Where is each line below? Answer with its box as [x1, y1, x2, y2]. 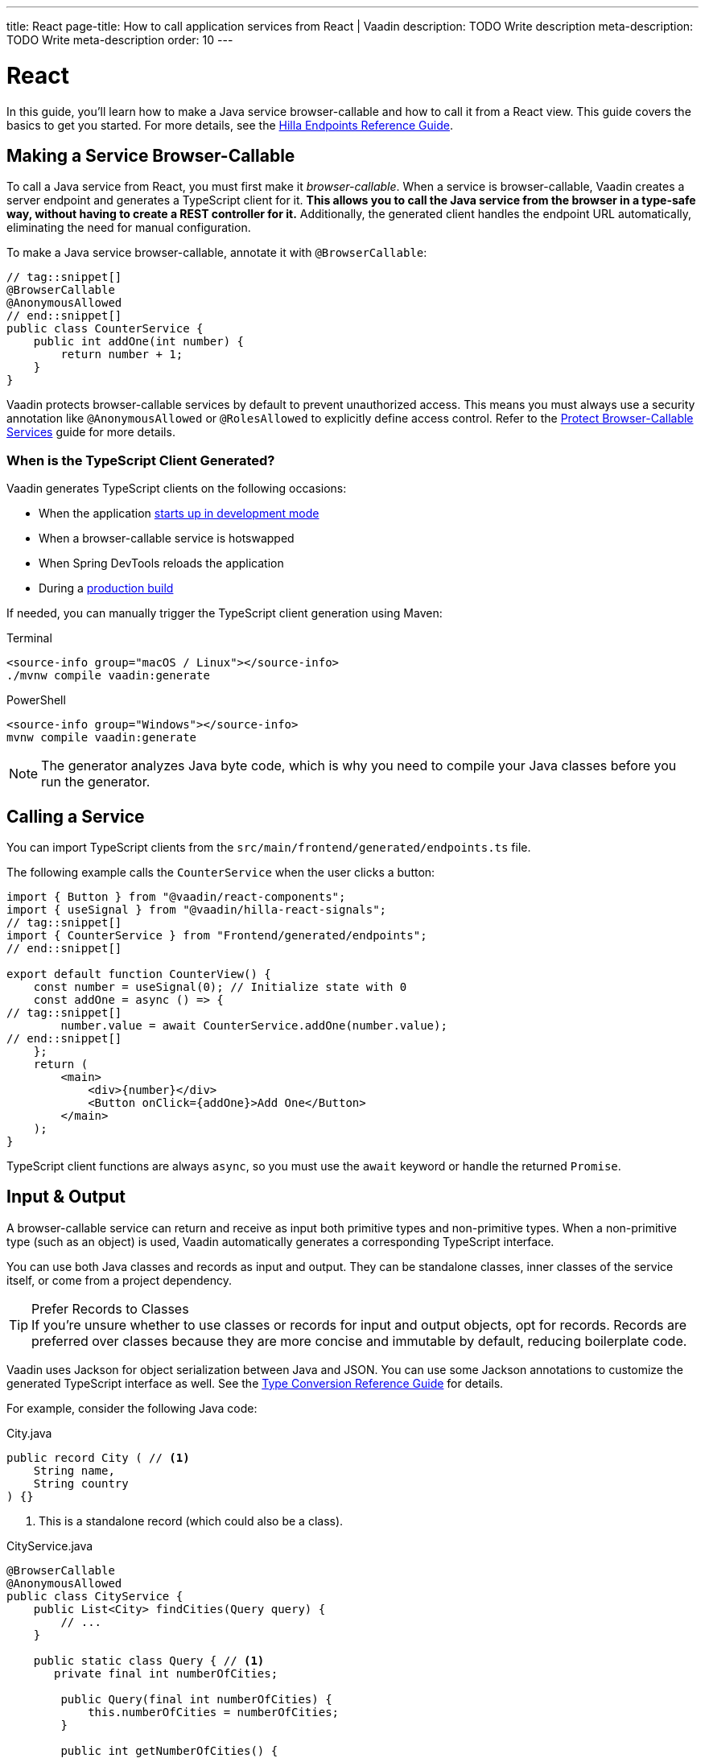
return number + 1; [60, 348, 183, 361]
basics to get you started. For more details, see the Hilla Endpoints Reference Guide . [6, 118, 453, 132]
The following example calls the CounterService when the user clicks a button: [6, 865, 435, 879]
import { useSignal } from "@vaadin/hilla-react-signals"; [6, 902, 387, 916]
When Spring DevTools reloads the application [39, 556, 284, 571]
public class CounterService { [6, 322, 204, 336]
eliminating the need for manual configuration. [6, 221, 251, 235]
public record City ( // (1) [6, 1451, 190, 1464]
